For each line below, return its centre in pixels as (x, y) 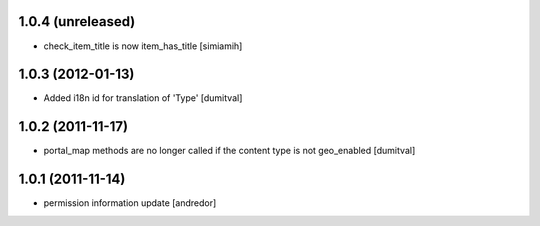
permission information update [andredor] (130, 203)
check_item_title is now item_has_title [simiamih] (143, 46)
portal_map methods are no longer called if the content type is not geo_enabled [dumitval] (229, 151)
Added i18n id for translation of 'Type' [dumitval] (143, 98)
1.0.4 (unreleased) (77, 21)
